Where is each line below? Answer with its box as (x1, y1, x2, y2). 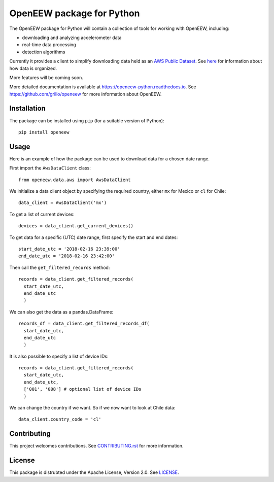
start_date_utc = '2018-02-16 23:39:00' (18, 246, 120, 252)
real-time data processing (22, 42, 76, 48)
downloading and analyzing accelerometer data (22, 35, 122, 41)
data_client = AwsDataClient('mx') (18, 200, 107, 205)
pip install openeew (18, 129, 70, 135)
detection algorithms (22, 49, 65, 55)
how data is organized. (9, 65, 57, 71)
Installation (9, 104, 46, 113)
